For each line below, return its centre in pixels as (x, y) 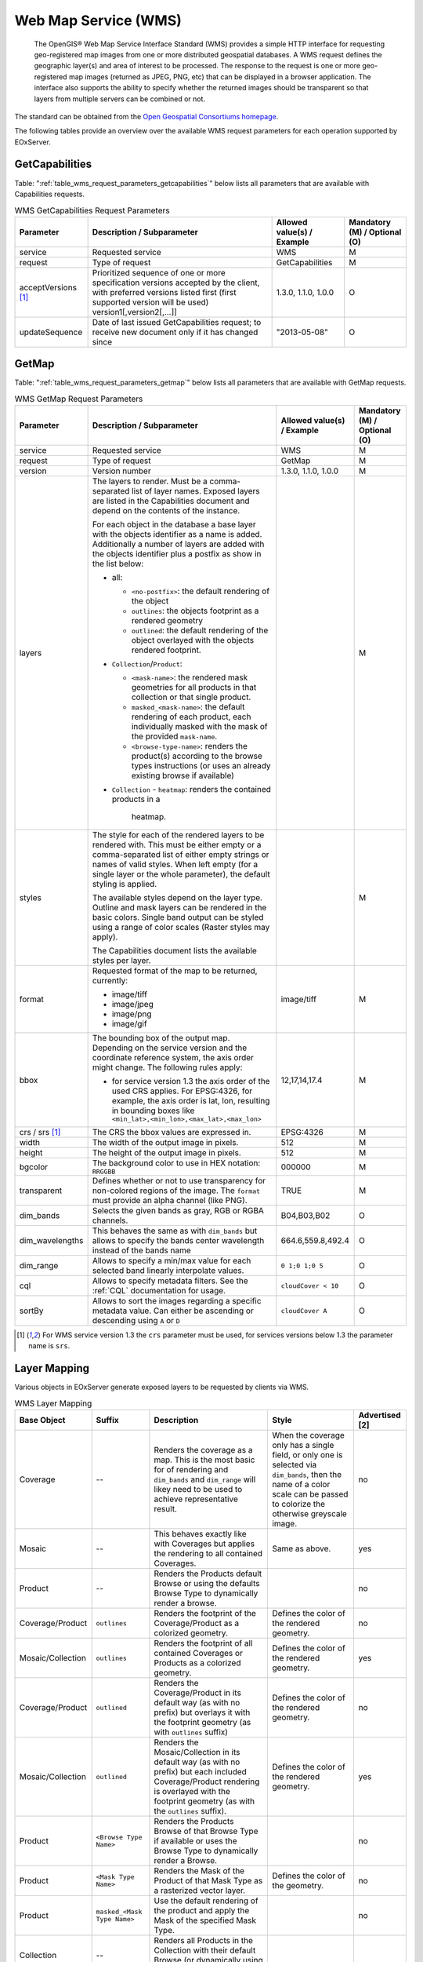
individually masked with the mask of (199, 727)
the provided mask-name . (174, 736)
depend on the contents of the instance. (166, 511)
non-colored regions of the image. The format (176, 1191)
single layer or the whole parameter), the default (181, 874)
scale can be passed (310, 1494)
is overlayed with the (192, 1792)
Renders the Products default (208, 1574)
